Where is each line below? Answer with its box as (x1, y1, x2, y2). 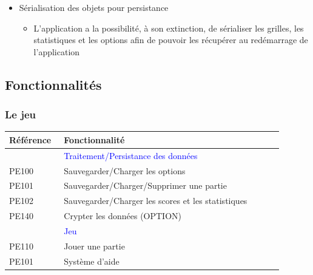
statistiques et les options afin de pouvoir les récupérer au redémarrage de (33, 33, 308, 46)
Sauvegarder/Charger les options (64, 164, 186, 177)
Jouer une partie (64, 239, 125, 252)
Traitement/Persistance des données (64, 149, 198, 161)
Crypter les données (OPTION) (64, 209, 182, 222)
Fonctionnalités (5, 75, 102, 93)
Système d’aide (64, 254, 119, 267)
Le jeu (5, 107, 36, 122)
